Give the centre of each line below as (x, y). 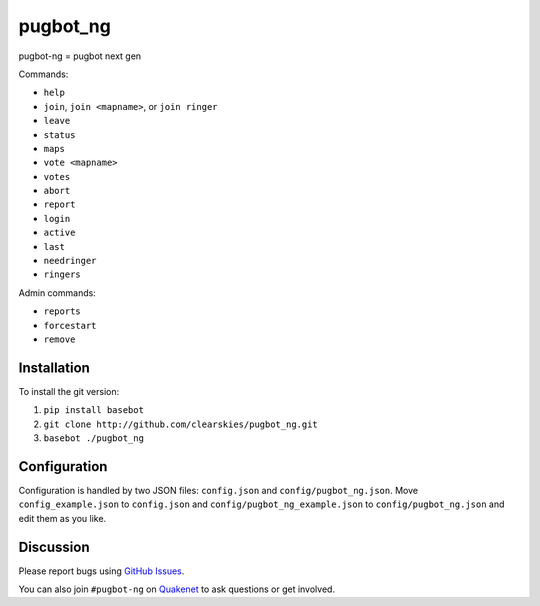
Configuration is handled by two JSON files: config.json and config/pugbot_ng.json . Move (218, 490)
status (59, 134)
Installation (54, 367)
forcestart (70, 325)
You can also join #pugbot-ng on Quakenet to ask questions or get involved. (176, 589)
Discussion (54, 546)
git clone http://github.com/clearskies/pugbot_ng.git (181, 424)
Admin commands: (57, 292)
